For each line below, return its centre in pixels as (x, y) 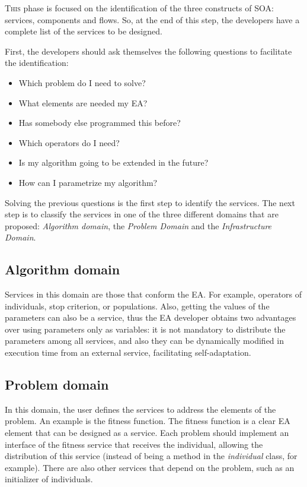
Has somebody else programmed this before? (100, 123)
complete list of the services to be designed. (84, 31)
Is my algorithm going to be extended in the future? (113, 162)
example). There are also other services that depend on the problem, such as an (150, 467)
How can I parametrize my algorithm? (88, 182)
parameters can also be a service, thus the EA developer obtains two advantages (151, 317)
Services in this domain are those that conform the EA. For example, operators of (153, 294)
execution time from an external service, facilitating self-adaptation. (128, 352)
